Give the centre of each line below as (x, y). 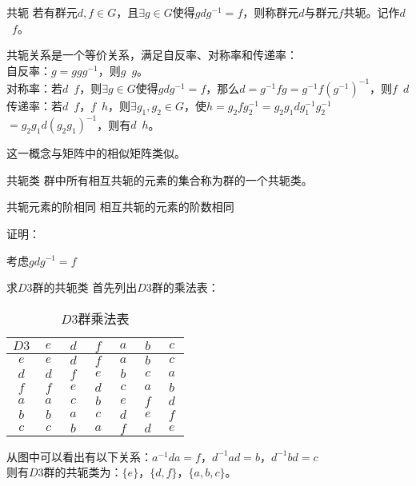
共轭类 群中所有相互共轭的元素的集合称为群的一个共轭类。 (160, 179)
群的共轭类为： (83, 472)
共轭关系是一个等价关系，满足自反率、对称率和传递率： (152, 55)
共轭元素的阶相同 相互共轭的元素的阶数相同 (120, 207)
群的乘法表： (185, 287)
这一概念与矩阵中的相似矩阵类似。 (96, 153)
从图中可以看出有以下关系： (79, 456)
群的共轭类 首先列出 (85, 287)
